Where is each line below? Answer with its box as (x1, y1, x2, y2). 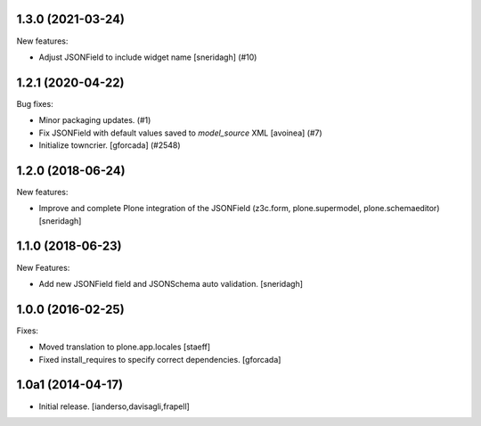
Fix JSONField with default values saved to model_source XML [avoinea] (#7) (38, 127, 322, 138)
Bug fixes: (16, 98, 53, 109)
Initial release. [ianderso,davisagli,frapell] (38, 401, 191, 412)
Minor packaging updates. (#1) (38, 115, 151, 126)
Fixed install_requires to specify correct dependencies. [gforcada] (38, 354, 281, 365)
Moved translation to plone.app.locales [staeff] (38, 341, 211, 352)
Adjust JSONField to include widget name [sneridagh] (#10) (38, 52, 257, 62)
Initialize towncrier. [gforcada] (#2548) (38, 139, 182, 151)
